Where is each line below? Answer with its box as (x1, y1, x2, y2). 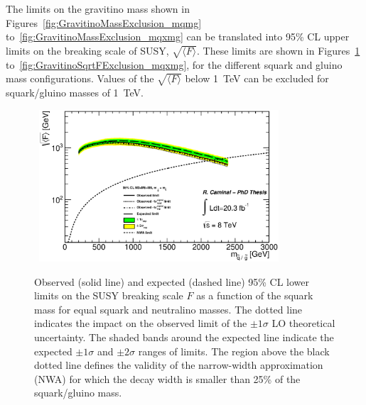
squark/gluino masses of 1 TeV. (6, 84, 144, 99)
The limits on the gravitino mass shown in (6, 1, 190, 16)
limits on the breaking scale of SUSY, (6, 43, 169, 57)
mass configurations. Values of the (6, 71, 154, 86)
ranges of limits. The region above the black (138, 343, 330, 358)
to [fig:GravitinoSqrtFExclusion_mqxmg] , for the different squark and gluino (6, 57, 343, 72)
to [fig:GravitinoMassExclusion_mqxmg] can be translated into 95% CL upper (6, 29, 350, 44)
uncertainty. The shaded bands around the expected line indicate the (34, 330, 334, 345)
